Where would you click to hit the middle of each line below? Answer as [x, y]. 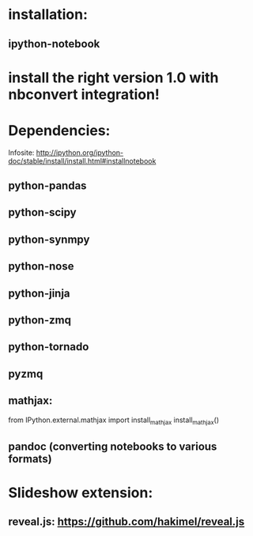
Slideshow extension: [81, 493]
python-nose [41, 266]
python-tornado [49, 347]
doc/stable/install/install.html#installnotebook [82, 160]
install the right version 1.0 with [113, 77]
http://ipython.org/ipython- [80, 153]
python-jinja [39, 293]
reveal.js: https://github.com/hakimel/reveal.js [126, 522]
